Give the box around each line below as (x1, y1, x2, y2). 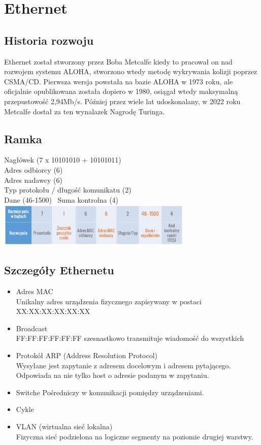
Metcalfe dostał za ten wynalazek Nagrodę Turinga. (4, 106, 165, 116)
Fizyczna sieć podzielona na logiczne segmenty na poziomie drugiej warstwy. (16, 431, 253, 441)
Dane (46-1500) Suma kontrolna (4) (4, 194, 119, 205)
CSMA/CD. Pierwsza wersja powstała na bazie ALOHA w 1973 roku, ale (4, 76, 233, 86)
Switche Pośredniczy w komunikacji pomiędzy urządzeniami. (16, 387, 204, 397)
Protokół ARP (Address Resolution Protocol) (16, 350, 158, 361)
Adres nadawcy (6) (4, 174, 62, 185)
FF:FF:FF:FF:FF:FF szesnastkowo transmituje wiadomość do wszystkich (16, 333, 244, 343)
